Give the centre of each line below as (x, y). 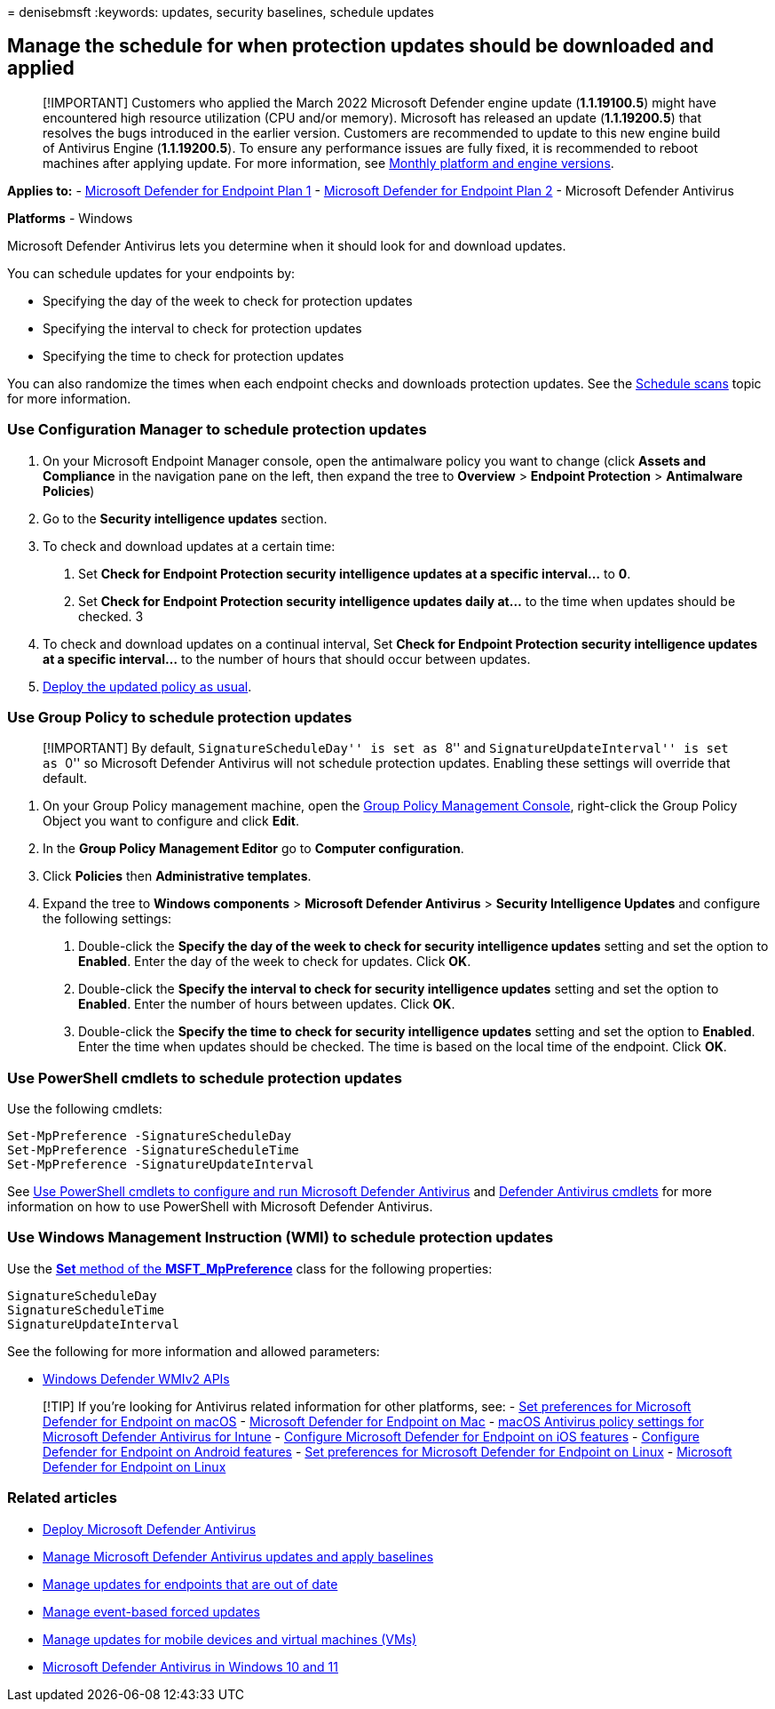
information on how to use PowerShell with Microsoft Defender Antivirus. (220, 1207)
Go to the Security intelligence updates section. (185, 518)
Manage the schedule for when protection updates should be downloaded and (360, 46)
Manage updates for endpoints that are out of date (190, 1584)
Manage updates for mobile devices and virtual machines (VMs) (230, 1639)
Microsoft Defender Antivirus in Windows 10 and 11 (190, 1666)
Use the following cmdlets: (85, 1109)
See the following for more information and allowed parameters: (194, 1351)
